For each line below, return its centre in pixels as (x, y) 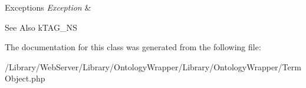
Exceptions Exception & (48, 7)
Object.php (25, 78)
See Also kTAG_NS (41, 27)
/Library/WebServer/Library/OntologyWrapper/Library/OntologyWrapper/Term (153, 66)
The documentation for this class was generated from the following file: (133, 47)
